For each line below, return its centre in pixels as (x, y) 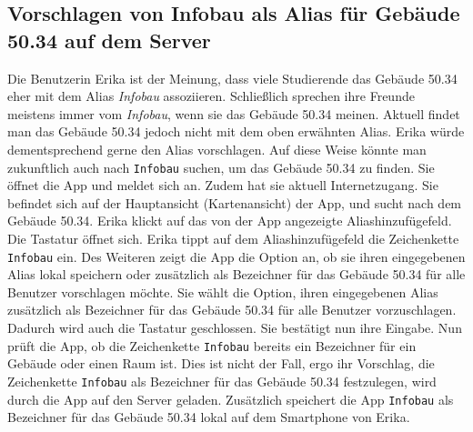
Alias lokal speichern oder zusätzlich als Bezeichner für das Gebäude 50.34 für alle (236, 274)
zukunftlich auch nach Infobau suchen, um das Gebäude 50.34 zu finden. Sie (221, 167)
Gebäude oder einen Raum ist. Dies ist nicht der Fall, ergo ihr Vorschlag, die (221, 363)
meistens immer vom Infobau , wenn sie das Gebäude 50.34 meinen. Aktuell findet (234, 113)
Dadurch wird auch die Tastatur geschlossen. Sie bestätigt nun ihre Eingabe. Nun (235, 328)
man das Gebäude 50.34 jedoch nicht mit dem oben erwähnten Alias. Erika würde (236, 131)
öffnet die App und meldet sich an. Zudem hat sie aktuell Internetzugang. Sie (223, 185)
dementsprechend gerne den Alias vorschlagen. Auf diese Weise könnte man (217, 149)
